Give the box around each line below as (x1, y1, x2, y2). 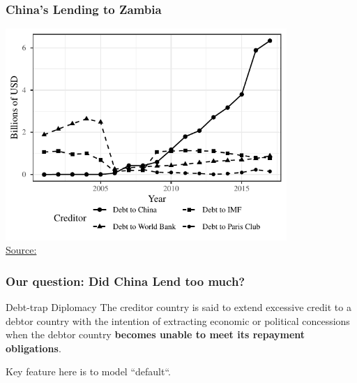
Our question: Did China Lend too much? (6, 272, 245, 289)
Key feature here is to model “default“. (6, 364, 171, 379)
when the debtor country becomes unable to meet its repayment (6, 327, 305, 342)
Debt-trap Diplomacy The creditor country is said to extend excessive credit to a (6, 300, 351, 315)
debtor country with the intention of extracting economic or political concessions (6, 313, 350, 328)
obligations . (6, 340, 61, 355)
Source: (6, 243, 37, 257)
